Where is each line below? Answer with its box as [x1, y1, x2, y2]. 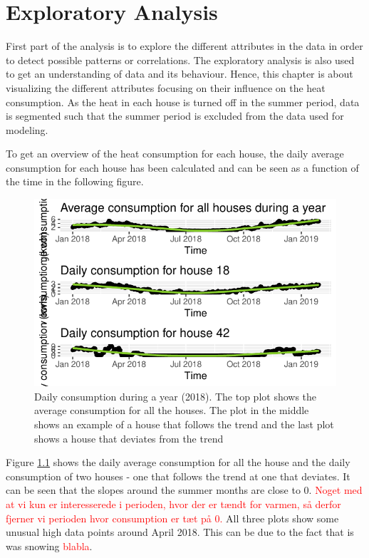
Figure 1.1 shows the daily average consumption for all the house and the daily [6, 455, 350, 470]
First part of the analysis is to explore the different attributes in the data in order [6, 38, 363, 53]
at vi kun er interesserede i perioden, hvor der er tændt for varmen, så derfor [6, 497, 341, 511]
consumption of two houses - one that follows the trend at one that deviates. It [6, 468, 350, 483]
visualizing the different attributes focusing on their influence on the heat [6, 80, 326, 95]
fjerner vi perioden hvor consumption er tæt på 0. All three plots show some [6, 510, 339, 525]
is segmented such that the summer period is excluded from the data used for [6, 108, 344, 123]
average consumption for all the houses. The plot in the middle [34, 403, 309, 418]
